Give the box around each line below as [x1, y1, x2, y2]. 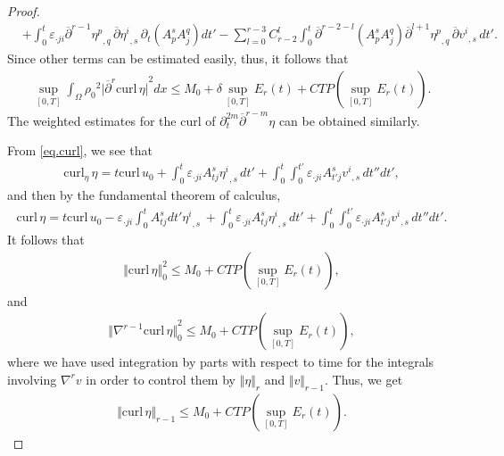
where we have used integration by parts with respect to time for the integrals [7, 352, 434, 371]
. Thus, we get [325, 369, 403, 388]
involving [7, 369, 57, 388]
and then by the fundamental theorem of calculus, [7, 186, 281, 204]
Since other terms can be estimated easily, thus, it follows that [7, 49, 349, 68]
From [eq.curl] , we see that [7, 141, 153, 160]
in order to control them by [86, 369, 235, 388]
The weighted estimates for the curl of [7, 111, 216, 129]
